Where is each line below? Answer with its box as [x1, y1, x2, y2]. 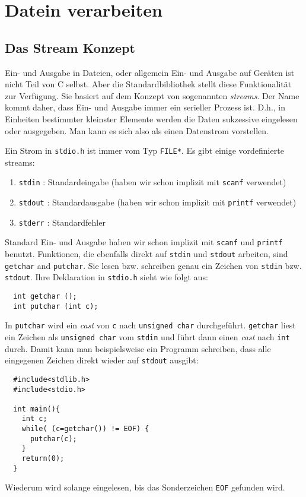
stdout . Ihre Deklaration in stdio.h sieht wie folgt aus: [5, 271, 208, 283]
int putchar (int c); [13, 302, 98, 311]
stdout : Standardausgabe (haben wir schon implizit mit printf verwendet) [18, 196, 297, 208]
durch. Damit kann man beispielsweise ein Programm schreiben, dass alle [5, 342, 271, 354]
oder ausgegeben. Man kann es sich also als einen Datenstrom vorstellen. [5, 124, 269, 137]
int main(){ [13, 404, 60, 413]
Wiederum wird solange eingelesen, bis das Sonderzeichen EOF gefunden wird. [5, 481, 285, 493]
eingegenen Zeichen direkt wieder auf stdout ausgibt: [5, 354, 199, 366]
